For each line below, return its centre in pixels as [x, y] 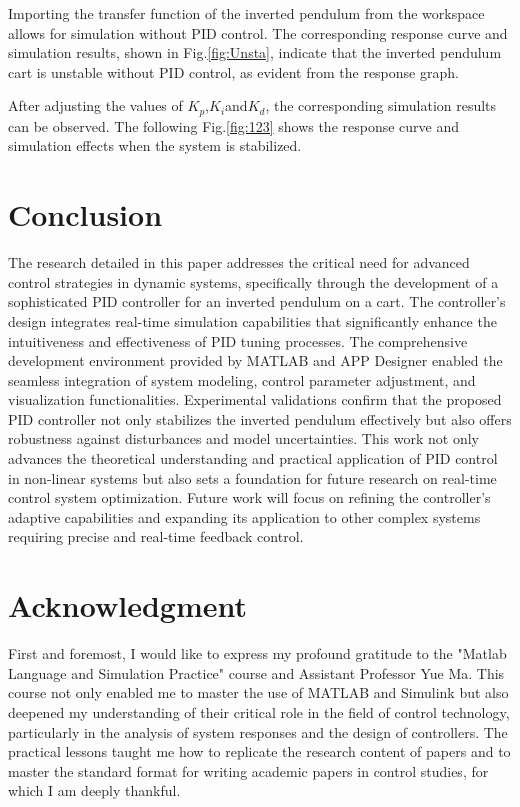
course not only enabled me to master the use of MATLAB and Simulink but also [258, 692]
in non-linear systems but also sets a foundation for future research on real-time [252, 477]
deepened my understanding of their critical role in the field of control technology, [259, 711]
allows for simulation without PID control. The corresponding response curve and [258, 32]
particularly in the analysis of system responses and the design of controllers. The [258, 731]
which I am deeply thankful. [94, 790]
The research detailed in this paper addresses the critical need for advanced [239, 262]
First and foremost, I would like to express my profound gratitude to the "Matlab [257, 653]
